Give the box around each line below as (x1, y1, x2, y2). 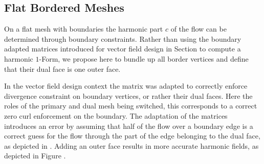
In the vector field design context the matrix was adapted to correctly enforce (4, 80, 248, 91)
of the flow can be (170, 23, 227, 34)
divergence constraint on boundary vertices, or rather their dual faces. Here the (4, 90, 253, 101)
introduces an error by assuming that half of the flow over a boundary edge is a (4, 120, 253, 131)
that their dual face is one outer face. (4, 63, 121, 74)
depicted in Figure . (4, 150, 66, 161)
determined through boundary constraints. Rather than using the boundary (4, 33, 241, 44)
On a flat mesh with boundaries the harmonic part (4, 23, 163, 34)
